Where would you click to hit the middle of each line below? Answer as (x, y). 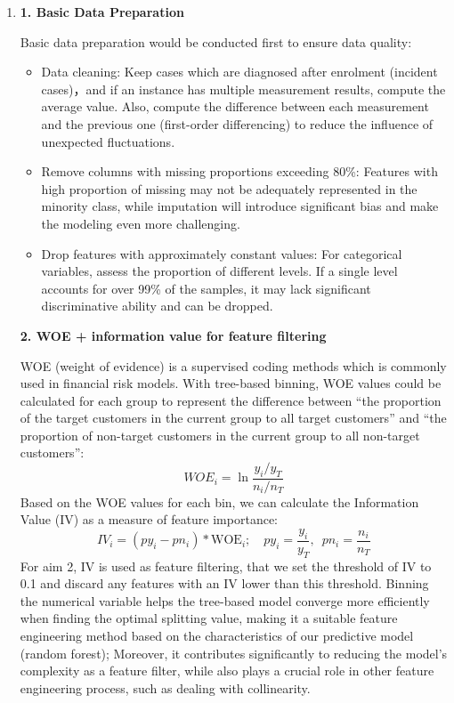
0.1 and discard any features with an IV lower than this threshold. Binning (224, 583)
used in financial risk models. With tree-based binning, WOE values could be (231, 383)
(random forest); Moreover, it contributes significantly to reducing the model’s (234, 653)
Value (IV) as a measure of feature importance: (149, 519)
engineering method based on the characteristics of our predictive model (217, 636)
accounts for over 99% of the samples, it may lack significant (206, 288)
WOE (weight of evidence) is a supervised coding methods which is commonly (233, 365)
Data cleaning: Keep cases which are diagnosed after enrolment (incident (239, 72)
